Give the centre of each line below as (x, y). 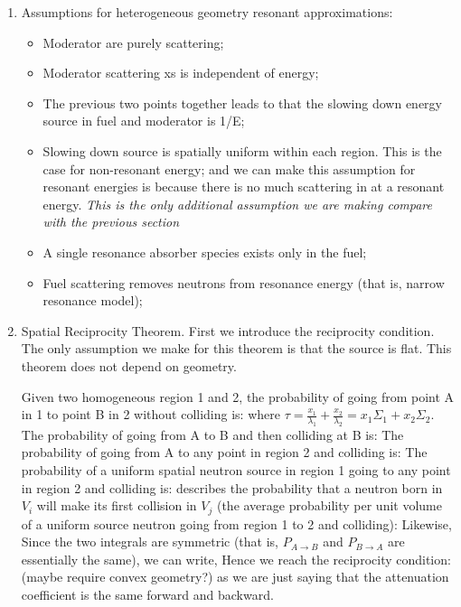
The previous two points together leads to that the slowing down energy (242, 103)
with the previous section (111, 222)
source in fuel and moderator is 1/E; (144, 121)
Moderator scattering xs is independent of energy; (181, 73)
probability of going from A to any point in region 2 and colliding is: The (224, 452)
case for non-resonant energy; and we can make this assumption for (229, 168)
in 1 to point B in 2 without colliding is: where (151, 414)
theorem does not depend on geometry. (129, 365)
